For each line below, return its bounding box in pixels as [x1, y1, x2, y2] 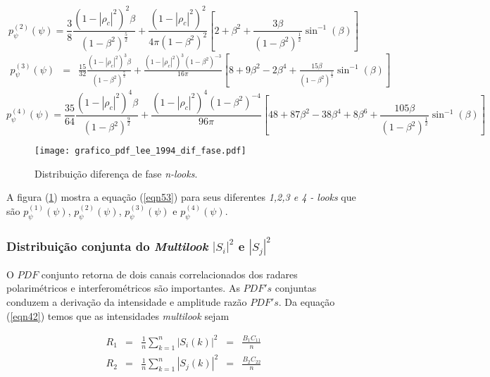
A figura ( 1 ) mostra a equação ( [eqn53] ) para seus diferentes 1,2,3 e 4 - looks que [6, 190, 356, 204]
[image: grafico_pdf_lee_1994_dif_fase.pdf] [34, 146, 246, 156]
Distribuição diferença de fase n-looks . [34, 166, 198, 180]
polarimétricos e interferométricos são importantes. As [6, 280, 240, 295]
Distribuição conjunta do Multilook [6, 237, 208, 254]
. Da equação [278, 295, 335, 309]
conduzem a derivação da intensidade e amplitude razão [6, 295, 247, 309]
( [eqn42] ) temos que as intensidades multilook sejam [6, 308, 230, 323]
